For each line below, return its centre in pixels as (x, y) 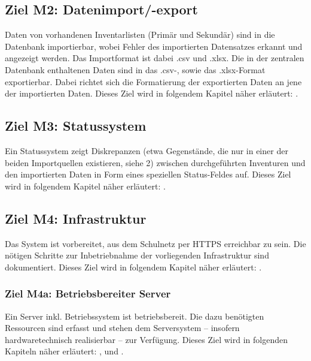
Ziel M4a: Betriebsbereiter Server (88, 294)
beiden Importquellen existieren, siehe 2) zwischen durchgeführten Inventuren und (155, 162)
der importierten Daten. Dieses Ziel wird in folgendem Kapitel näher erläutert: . (152, 93)
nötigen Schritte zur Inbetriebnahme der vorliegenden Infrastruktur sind (137, 255)
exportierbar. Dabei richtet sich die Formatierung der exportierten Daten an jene (153, 81)
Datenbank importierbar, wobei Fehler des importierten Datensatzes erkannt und (154, 46)
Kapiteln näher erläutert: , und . (64, 351)
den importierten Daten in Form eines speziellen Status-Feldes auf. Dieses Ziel (148, 174)
